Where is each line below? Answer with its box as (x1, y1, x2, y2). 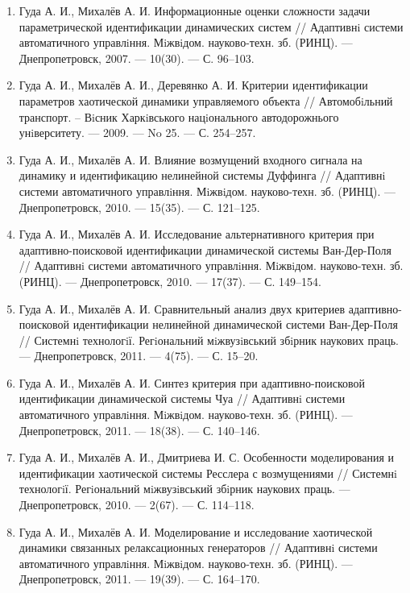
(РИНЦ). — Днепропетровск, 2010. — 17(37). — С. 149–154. (19, 272, 321, 289)
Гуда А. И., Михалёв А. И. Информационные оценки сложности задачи (19, 2, 371, 19)
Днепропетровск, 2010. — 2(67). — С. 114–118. (19, 496, 255, 513)
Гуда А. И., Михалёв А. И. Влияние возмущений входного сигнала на (19, 151, 362, 168)
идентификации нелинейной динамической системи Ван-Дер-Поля (72, 316, 398, 333)
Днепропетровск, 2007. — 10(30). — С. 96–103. (19, 49, 255, 66)
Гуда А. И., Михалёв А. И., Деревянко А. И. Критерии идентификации (19, 77, 368, 93)
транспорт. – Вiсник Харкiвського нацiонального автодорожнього (19, 108, 339, 125)
